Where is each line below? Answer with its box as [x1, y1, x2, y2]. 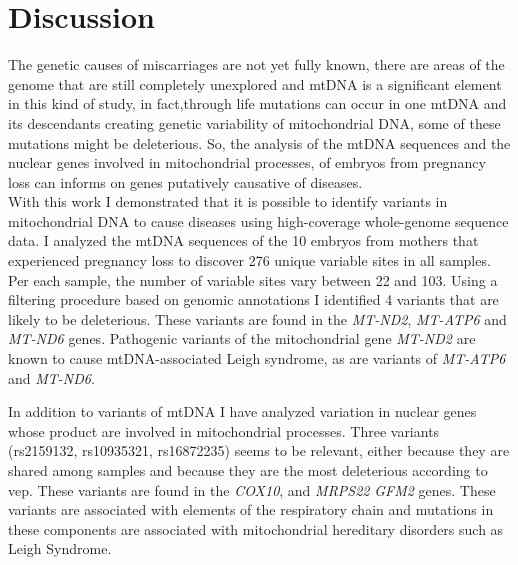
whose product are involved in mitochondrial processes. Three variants [8, 420, 440, 441]
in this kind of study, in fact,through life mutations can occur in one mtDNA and [8, 93, 507, 114]
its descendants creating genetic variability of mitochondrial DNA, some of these [8, 112, 501, 133]
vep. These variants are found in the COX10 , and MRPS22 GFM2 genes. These [8, 479, 496, 500]
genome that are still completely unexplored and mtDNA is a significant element [8, 73, 502, 94]
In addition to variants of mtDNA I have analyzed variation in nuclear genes [8, 401, 477, 422]
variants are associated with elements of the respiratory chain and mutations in [8, 499, 494, 520]
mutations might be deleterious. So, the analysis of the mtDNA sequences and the [8, 132, 511, 153]
